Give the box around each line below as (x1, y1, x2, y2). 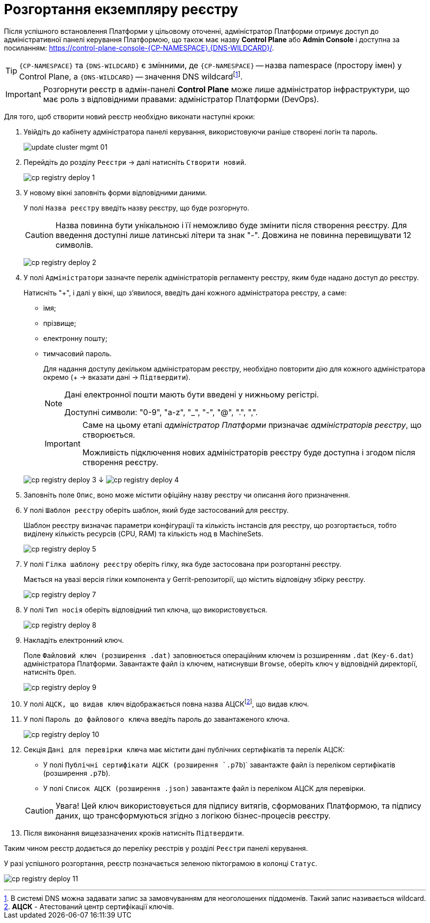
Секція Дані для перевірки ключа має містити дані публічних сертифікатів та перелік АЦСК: (24, 745, 345, 754)
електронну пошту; (43, 334, 107, 343)
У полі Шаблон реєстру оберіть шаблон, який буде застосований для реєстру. (24, 506, 289, 515)
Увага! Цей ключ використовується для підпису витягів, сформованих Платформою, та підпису (55, 800, 422, 811)
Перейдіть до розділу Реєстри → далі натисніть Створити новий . (24, 158, 246, 167)
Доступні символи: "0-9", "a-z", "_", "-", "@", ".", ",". (64, 407, 258, 418)
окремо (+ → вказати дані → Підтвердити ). (43, 373, 190, 382)
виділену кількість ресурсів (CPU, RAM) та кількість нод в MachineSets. (24, 529, 264, 538)
